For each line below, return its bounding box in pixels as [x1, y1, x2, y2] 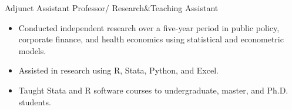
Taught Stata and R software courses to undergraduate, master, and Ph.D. [18, 84, 288, 96]
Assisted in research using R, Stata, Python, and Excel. [18, 64, 219, 76]
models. [18, 44, 46, 56]
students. [18, 95, 51, 108]
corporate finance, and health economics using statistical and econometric [18, 33, 284, 45]
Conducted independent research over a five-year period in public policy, [18, 21, 280, 34]
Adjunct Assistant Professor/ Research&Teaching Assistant [5, 2, 219, 14]
